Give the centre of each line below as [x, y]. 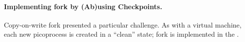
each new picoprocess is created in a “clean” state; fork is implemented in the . [122, 34]
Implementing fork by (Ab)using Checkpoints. [83, 6]
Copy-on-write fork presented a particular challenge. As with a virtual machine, [123, 24]
